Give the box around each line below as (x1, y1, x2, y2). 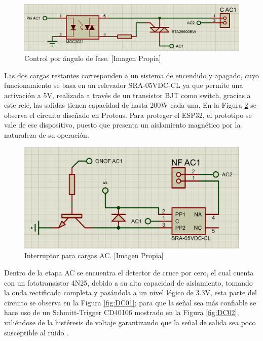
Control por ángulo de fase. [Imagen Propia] (24, 52, 161, 63)
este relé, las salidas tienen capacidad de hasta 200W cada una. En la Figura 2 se (4, 100, 256, 110)
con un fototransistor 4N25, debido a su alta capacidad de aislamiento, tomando (4, 277, 253, 288)
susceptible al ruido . (4, 327, 68, 337)
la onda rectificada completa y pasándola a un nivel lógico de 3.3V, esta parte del (4, 287, 257, 298)
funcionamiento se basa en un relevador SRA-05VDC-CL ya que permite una (4, 80, 243, 90)
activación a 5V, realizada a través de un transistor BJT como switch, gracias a (4, 89, 251, 100)
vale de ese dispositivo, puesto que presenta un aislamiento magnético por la (4, 119, 241, 130)
